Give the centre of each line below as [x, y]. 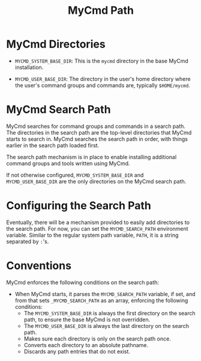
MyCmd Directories [56, 44]
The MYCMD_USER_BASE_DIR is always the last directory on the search [106, 326]
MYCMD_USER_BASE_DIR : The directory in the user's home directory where [103, 79]
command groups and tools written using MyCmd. [68, 163]
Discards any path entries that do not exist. [77, 351]
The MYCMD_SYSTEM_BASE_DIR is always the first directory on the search [110, 313]
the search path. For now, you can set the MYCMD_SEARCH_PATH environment [97, 228]
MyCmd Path [101, 11]
